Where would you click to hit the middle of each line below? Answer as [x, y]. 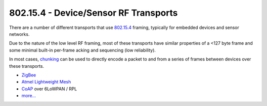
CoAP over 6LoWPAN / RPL [49, 89]
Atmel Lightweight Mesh [46, 82]
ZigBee [29, 75]
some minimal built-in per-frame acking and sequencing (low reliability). [82, 50]
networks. [19, 34]
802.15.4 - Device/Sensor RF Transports [93, 13]
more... [29, 96]
